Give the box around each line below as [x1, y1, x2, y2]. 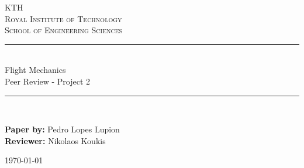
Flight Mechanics [5, 64, 66, 76]
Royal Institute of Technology [5, 12, 122, 24]
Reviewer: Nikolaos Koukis [5, 134, 106, 146]
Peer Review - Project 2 [5, 75, 91, 87]
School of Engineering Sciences [5, 24, 123, 36]
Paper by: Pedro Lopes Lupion [5, 123, 120, 135]
